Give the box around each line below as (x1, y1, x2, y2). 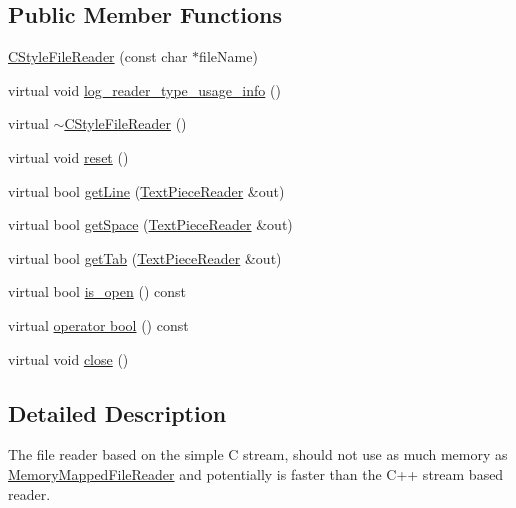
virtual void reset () (8, 146, 129, 167)
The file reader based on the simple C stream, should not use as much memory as (8, 444, 508, 465)
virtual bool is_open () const (8, 281, 186, 302)
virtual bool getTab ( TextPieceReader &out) (8, 247, 282, 268)
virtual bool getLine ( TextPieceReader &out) (8, 180, 285, 201)
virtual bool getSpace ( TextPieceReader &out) (8, 214, 293, 235)
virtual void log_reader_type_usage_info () (8, 79, 281, 100)
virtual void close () (8, 348, 129, 369)
